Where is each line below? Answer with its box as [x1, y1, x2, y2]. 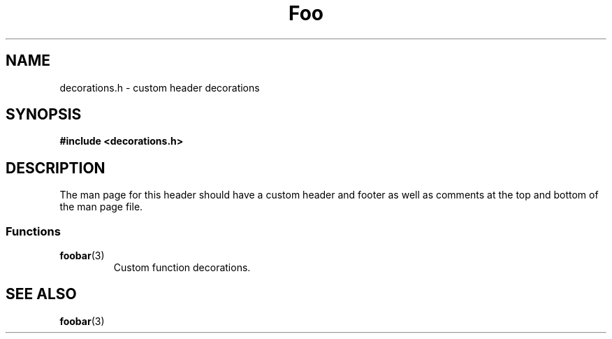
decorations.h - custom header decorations [59, 81, 260, 94]
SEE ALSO [6, 285, 77, 303]
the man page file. [59, 201, 143, 213]
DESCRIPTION [6, 159, 105, 177]
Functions [6, 224, 61, 238]
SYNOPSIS [6, 106, 82, 124]
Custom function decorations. [113, 261, 251, 274]
